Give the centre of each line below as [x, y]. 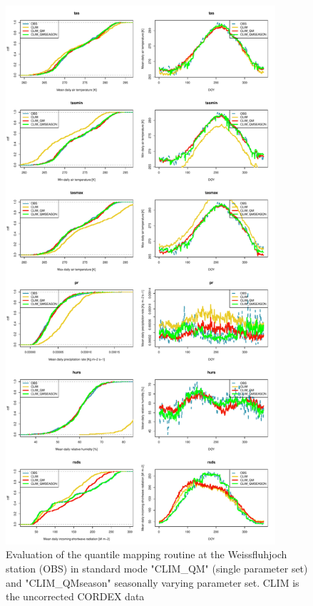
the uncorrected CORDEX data [75, 596]
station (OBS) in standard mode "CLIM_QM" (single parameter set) [157, 569]
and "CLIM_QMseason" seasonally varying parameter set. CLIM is [153, 582]
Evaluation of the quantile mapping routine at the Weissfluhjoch [147, 554]
